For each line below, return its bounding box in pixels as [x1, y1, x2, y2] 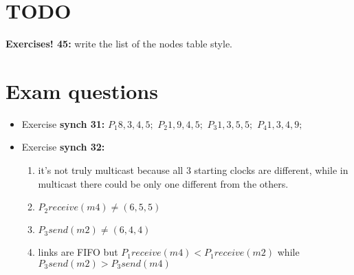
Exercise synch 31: [21, 116, 105, 131]
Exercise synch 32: [21, 140, 105, 154]
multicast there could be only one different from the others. [38, 176, 289, 190]
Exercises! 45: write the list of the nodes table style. [5, 36, 232, 51]
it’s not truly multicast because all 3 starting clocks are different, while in [38, 163, 349, 177]
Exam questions [5, 76, 158, 104]
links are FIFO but [38, 245, 118, 259]
